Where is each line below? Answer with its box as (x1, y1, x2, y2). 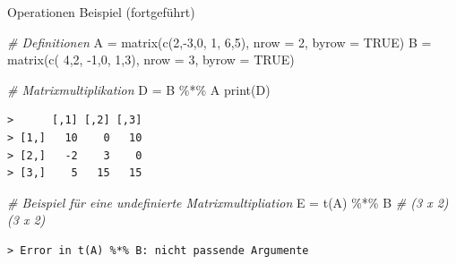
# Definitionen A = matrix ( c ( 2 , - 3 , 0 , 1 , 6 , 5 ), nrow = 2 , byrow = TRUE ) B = (7, 32, 432, 51)
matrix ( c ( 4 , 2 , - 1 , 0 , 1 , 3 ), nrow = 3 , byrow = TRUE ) (7, 50, 295, 69)
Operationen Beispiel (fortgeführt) (7, 3, 195, 21)
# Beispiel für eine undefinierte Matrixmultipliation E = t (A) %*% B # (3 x (7, 192, 433, 211)
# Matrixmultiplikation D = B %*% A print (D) (7, 80, 271, 98)
